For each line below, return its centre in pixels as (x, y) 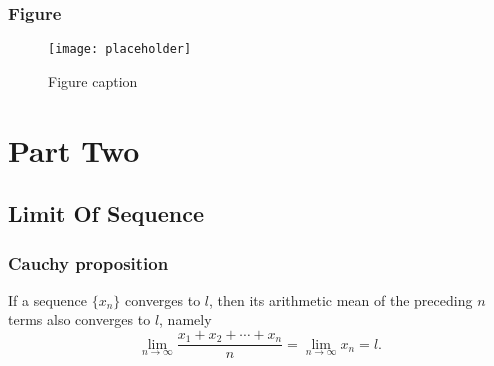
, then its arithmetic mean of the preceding (341, 299)
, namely (185, 319)
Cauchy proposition (88, 262)
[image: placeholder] (120, 49)
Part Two (74, 149)
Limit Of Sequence (106, 213)
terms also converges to (79, 319)
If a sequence (48, 299)
